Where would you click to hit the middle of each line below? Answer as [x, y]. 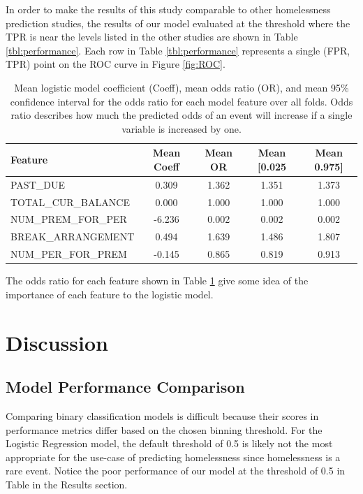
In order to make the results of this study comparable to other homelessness [168, 9]
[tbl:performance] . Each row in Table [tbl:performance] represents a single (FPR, [178, 50]
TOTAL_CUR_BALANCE [70, 202]
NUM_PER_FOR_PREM [69, 254]
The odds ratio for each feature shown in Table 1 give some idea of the [157, 281]
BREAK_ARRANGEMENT [73, 237]
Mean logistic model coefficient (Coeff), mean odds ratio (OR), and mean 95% [181, 87]
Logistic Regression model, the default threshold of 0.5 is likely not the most [169, 443]
